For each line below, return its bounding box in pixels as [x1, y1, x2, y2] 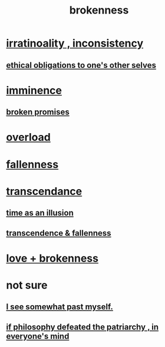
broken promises [6, 107, 70, 117]
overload [6, 131, 51, 144]
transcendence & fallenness [6, 228, 111, 238]
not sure [6, 278, 48, 292]
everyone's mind [6, 331, 70, 341]
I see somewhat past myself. [6, 302, 114, 312]
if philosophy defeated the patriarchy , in [6, 322, 159, 332]
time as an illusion [6, 208, 74, 218]
